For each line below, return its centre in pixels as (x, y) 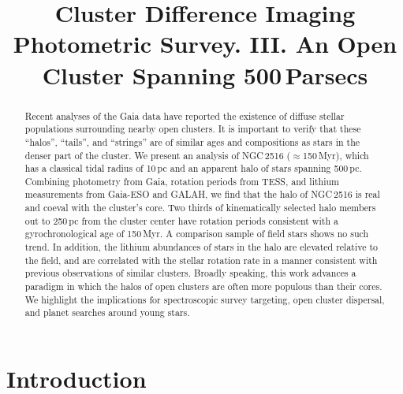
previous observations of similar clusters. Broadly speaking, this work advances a (190, 273)
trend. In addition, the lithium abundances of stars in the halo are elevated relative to (201, 247)
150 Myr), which (336, 155)
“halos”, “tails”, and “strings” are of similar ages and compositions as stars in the (192, 141)
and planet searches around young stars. (107, 312)
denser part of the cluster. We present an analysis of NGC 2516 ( (158, 155)
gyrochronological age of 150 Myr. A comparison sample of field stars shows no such (197, 234)
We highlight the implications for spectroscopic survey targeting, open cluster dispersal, (205, 299)
